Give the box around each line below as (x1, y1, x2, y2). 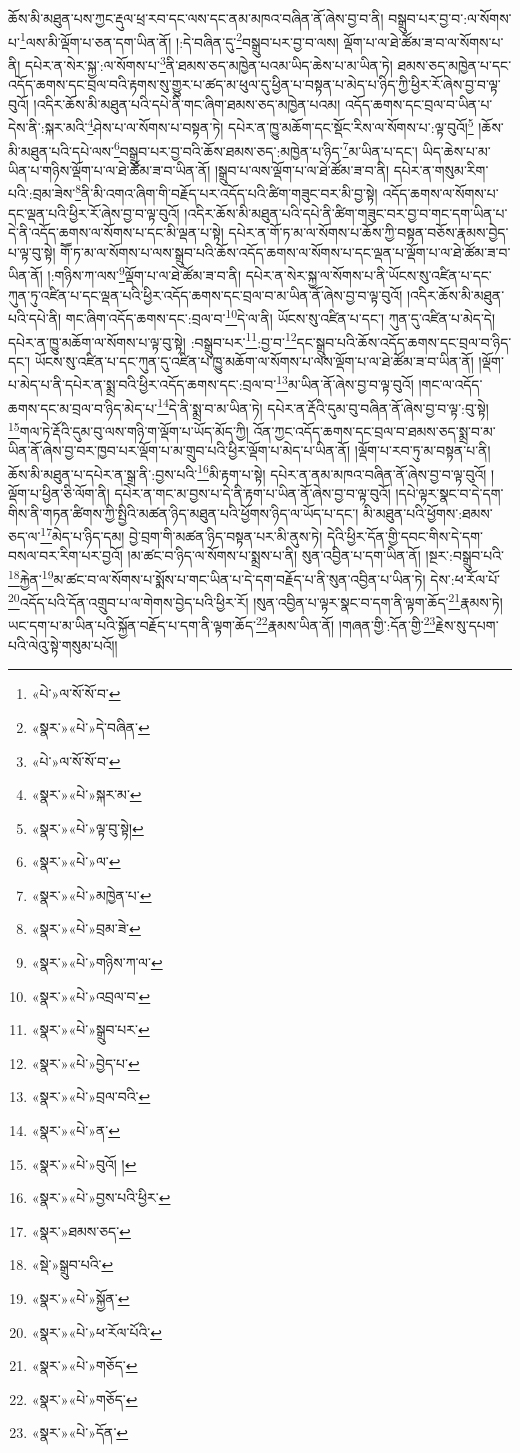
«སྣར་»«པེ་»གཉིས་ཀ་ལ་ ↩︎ (31, 952, 163, 973)
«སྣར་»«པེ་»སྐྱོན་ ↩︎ (31, 1288, 130, 1308)
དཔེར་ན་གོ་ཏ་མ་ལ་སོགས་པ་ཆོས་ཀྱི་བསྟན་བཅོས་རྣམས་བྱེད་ (228, 222, 509, 243)
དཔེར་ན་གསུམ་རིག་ (393, 159, 489, 180)
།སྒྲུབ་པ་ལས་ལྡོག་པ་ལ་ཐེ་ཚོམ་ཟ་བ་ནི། (215, 159, 390, 180)
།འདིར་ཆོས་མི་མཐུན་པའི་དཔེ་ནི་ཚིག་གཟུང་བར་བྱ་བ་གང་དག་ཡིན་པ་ (184, 202, 508, 223)
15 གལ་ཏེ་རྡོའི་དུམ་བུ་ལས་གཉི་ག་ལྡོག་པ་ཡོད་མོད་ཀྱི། (8, 417, 249, 441)
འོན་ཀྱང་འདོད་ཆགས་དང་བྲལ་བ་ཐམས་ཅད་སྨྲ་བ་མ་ (253, 420, 496, 441)
